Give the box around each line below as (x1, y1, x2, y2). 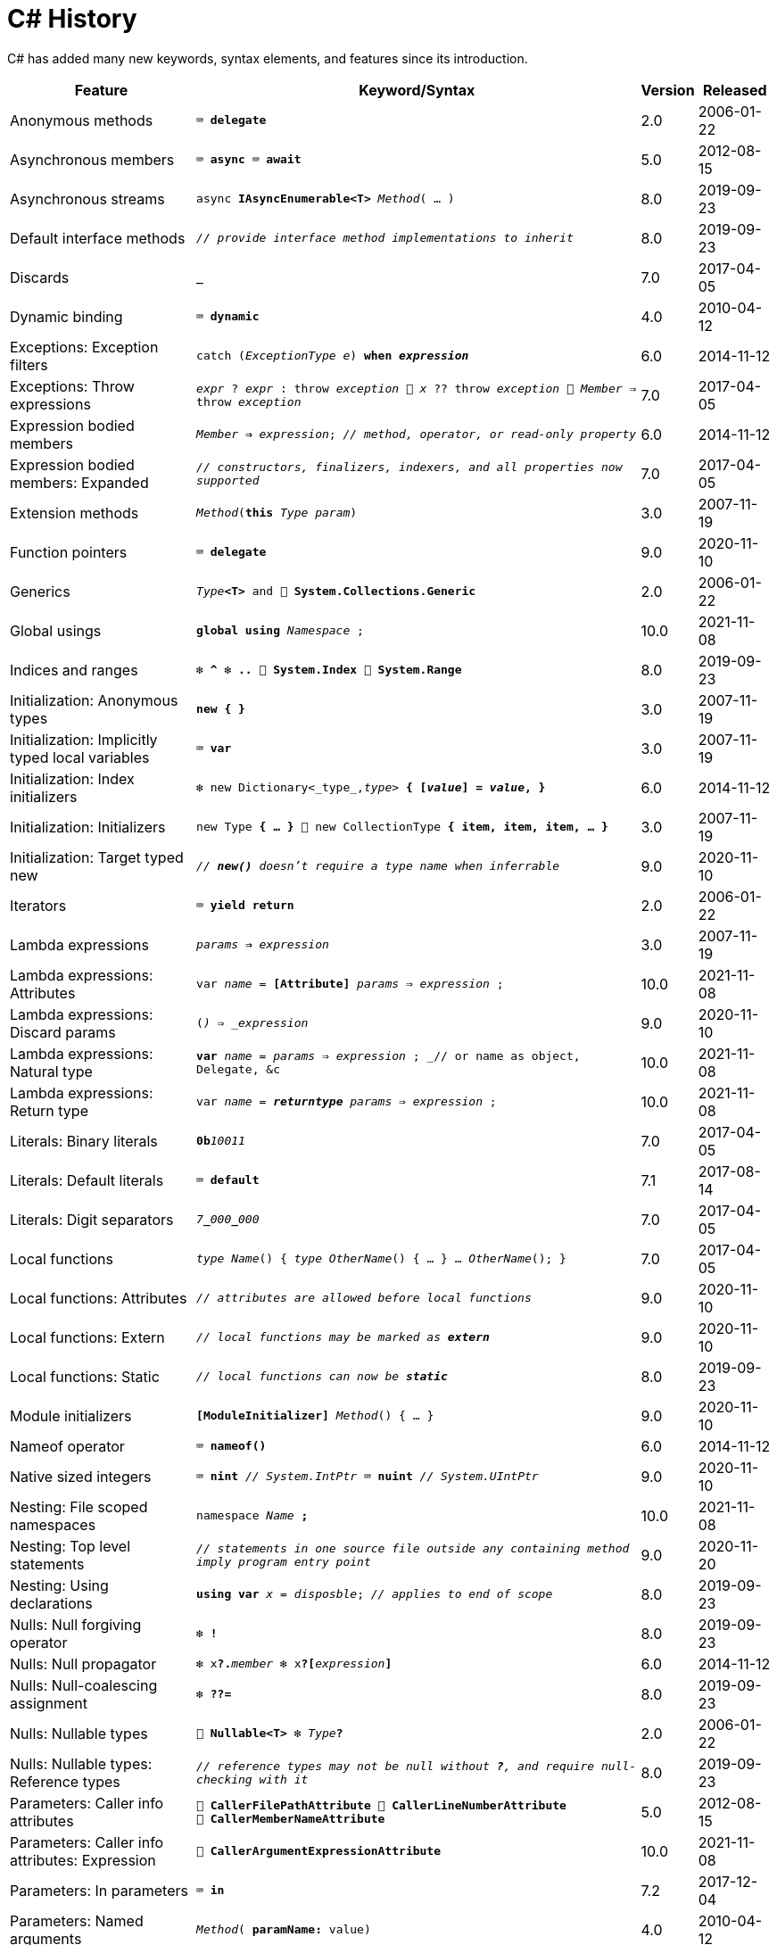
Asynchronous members (10, 150, 175, 169)
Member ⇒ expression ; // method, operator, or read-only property (196, 427, 637, 442)
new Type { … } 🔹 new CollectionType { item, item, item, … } (196, 820, 608, 834)
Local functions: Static (10, 1367, 160, 1386)
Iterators (10, 896, 67, 915)
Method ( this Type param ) (196, 506, 358, 520)
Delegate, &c (196, 1062, 280, 1076)
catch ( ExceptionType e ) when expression (196, 349, 469, 363)
